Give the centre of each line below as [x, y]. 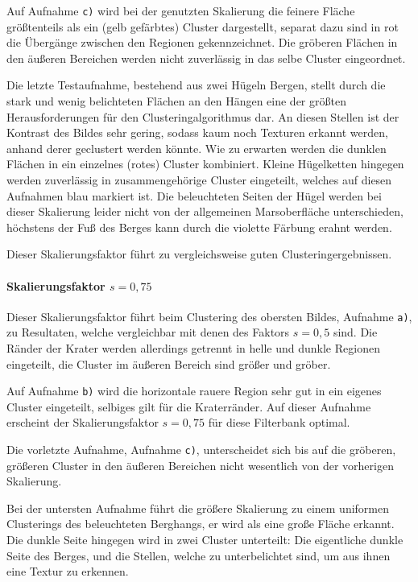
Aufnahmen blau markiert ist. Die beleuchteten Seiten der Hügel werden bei [194, 195]
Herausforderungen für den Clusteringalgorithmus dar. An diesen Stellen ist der [203, 116]
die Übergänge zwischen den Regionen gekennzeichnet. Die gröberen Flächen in [202, 42]
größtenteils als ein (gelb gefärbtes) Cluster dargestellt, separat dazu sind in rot [203, 26]
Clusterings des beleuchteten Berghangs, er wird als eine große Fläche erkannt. [201, 524]
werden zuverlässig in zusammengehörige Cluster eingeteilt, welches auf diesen [199, 180]
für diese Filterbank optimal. [279, 422]
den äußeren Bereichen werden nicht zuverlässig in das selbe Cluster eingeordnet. [206, 58]
